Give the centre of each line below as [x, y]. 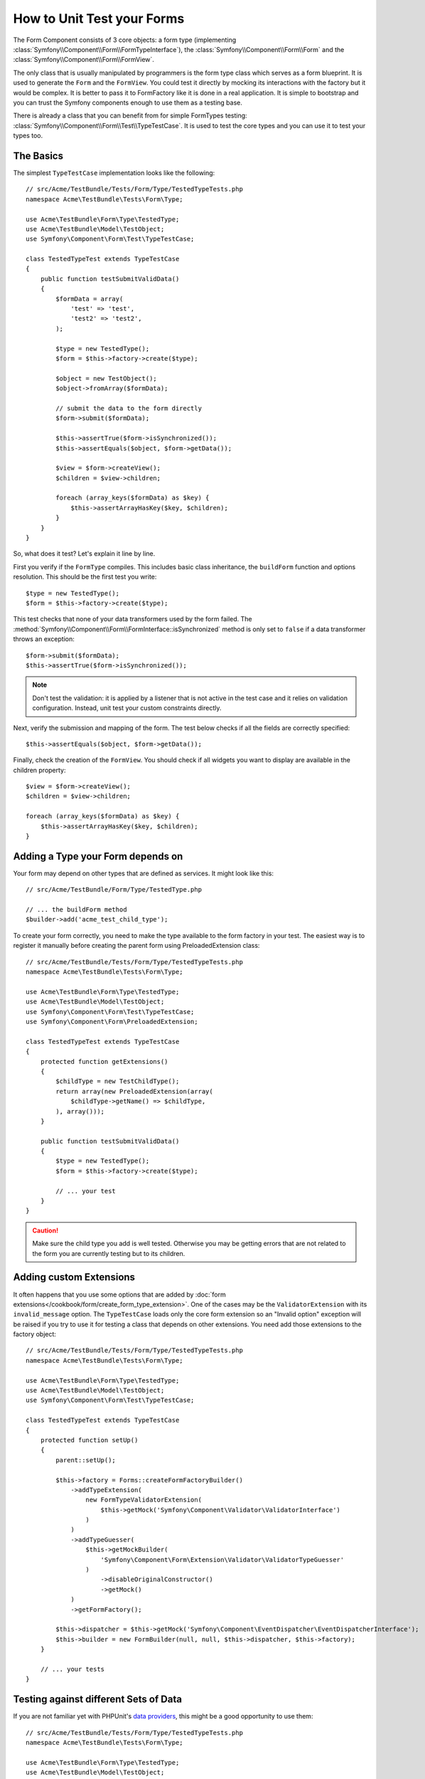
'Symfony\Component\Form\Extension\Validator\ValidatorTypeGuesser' [222, 1559]
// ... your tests [72, 1669]
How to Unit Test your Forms [99, 19]
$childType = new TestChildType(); [118, 1081]
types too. [28, 136]
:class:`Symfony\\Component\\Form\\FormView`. [84, 60]
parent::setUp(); [86, 1460]
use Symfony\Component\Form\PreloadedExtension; [112, 1022]
